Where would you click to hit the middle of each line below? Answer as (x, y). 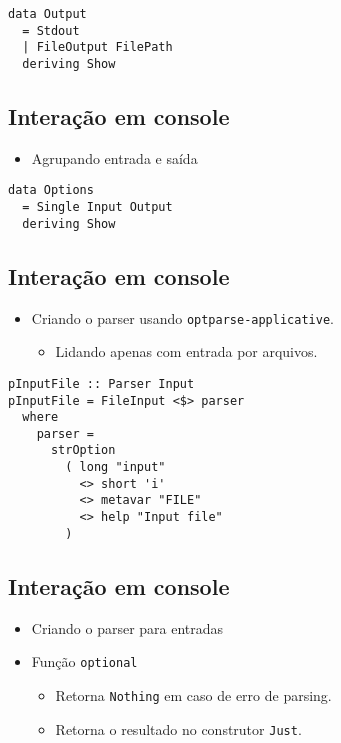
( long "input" (115, 467)
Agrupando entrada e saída (114, 157)
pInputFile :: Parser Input (101, 383)
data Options (51, 190)
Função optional (84, 661)
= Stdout (51, 30)
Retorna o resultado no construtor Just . (178, 728)
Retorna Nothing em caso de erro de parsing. (193, 694)
